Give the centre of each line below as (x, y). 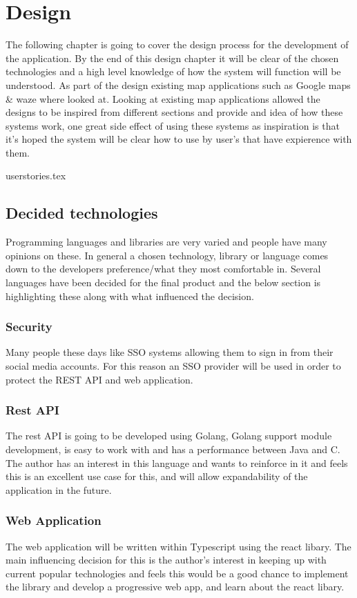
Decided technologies (82, 213)
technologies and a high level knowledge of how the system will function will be (173, 71)
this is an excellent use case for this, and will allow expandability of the (157, 476)
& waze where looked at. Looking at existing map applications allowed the (163, 98)
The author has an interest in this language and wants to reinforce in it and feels (177, 462)
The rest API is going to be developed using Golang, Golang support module (169, 436)
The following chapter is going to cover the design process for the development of (177, 44)
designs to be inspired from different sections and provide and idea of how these (174, 112)
